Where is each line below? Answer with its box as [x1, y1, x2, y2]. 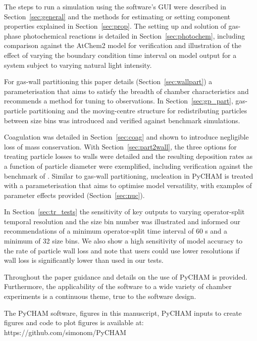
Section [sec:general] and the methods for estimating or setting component [4, 11, 230, 21]
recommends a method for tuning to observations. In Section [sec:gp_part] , [4, 96, 233, 106]
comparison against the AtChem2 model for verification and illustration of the [4, 40, 242, 50]
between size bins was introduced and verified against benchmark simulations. [4, 115, 240, 125]
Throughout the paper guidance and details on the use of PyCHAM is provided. [4, 271, 248, 282]
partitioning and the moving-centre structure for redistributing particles [29, 105, 247, 115]
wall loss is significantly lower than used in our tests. [4, 255, 164, 265]
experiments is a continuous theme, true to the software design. [4, 291, 196, 301]
